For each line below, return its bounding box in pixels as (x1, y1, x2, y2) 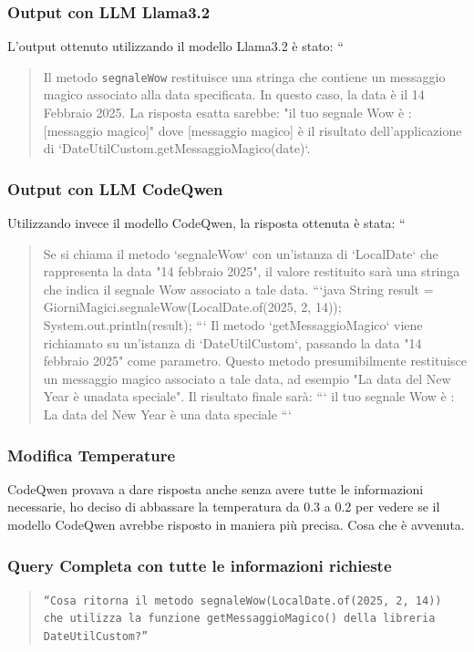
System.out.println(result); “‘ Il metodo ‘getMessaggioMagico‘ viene (43, 316, 423, 335)
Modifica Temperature (7, 443, 176, 466)
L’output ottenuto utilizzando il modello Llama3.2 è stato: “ (7, 36, 344, 56)
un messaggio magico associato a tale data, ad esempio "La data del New (43, 368, 451, 388)
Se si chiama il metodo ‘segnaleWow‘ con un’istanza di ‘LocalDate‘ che (43, 243, 438, 263)
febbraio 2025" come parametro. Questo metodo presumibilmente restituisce (43, 351, 468, 370)
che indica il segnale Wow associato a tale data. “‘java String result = (43, 279, 434, 298)
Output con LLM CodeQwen (7, 177, 223, 200)
